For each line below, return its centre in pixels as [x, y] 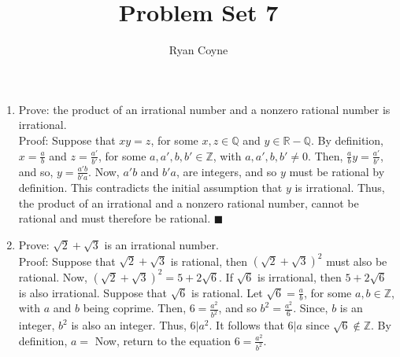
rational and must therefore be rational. [115, 218]
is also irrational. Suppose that [93, 292]
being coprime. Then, [135, 308]
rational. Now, [53, 276]
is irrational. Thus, [340, 188]
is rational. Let [227, 292]
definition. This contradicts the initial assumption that [150, 188]
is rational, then [209, 260]
